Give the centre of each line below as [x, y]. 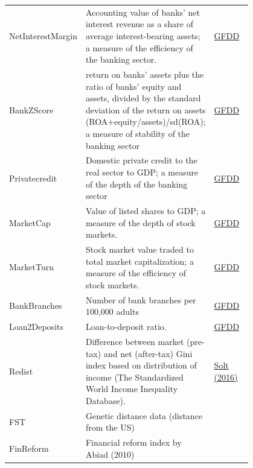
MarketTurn [31, 267]
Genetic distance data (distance [144, 415]
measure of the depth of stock [140, 222]
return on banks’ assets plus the [145, 74]
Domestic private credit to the [141, 160]
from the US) [110, 427]
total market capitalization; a [139, 261]
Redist [21, 371]
